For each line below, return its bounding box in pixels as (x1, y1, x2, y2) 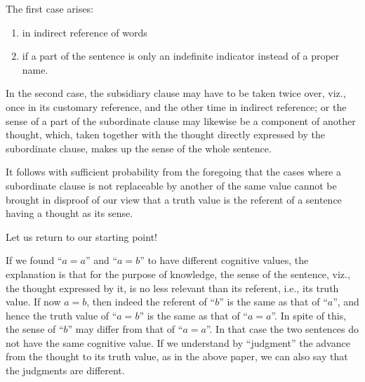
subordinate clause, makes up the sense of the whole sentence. (6, 140, 272, 155)
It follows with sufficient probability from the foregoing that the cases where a (6, 164, 342, 179)
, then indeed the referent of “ (86, 294, 215, 309)
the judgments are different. (6, 363, 125, 378)
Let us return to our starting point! (6, 229, 157, 244)
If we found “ (6, 253, 62, 268)
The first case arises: (6, 1, 93, 15)
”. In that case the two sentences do (206, 322, 359, 336)
